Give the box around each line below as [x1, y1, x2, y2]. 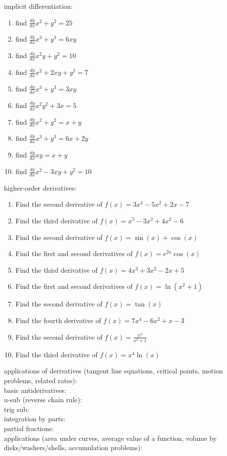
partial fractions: [4, 423, 54, 433]
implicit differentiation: [4, 1, 73, 11]
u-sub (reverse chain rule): [4, 394, 83, 405]
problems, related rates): [4, 375, 77, 385]
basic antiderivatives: [4, 385, 66, 395]
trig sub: [4, 404, 29, 414]
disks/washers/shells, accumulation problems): [4, 442, 143, 453]
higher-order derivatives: [4, 182, 77, 193]
